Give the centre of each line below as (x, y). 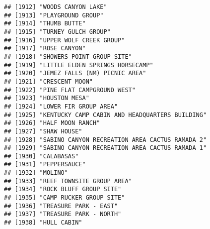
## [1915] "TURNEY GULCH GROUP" (57, 32)
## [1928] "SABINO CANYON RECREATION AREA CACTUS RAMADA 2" (105, 140)
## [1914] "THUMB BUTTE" (45, 24)
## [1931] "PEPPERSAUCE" (45, 165)
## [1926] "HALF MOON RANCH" (52, 123)
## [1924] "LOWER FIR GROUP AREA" (61, 106)
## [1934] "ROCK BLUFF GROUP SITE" (63, 189)
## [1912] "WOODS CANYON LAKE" (56, 7)
